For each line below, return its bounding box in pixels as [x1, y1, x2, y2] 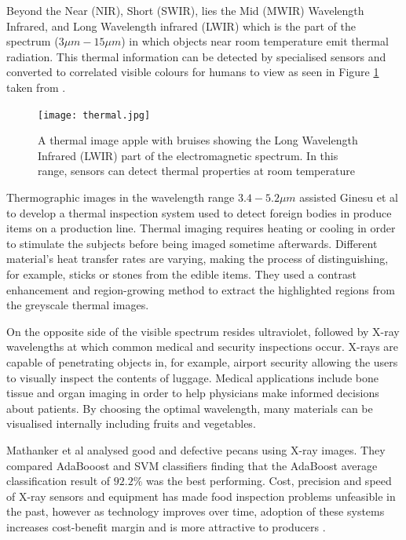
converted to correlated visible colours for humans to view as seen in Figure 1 [6, 64, 379, 80]
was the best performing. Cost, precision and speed [146, 472, 392, 489]
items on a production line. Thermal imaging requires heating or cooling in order [6, 220, 396, 236]
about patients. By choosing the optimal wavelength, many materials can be [6, 400, 373, 416]
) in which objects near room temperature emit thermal [121, 33, 389, 49]
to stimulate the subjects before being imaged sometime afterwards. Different [6, 235, 378, 251]
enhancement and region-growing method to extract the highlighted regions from [6, 281, 395, 297]
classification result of [6, 472, 111, 489]
